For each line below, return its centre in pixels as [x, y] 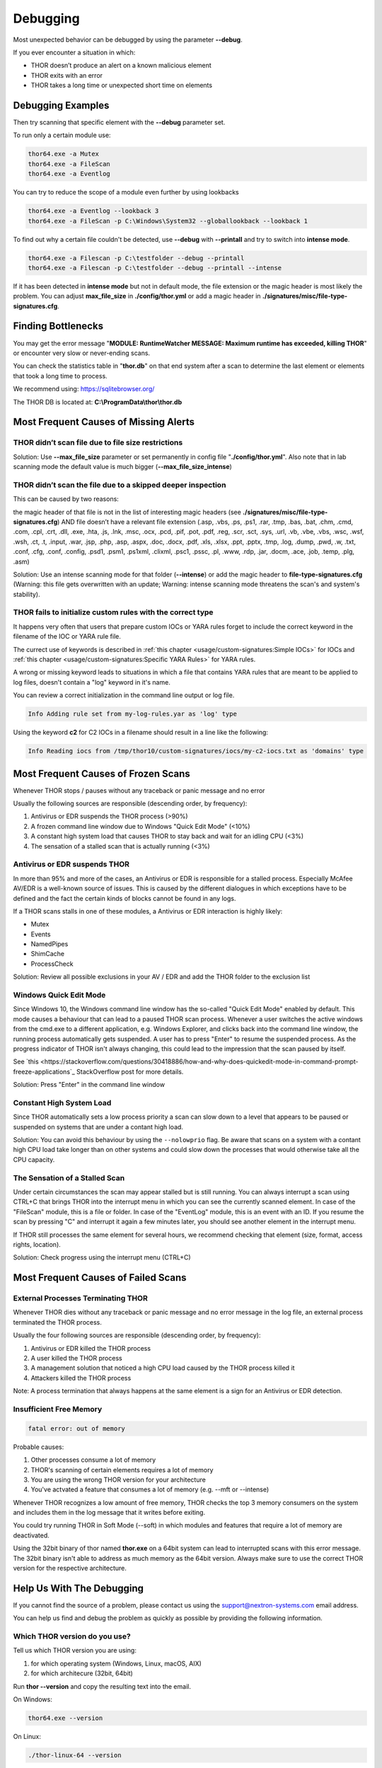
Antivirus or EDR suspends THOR [71, 864]
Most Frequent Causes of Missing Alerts [104, 422]
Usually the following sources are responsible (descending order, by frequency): [130, 803]
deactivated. [31, 1535]
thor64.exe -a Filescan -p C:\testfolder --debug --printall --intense [155, 268]
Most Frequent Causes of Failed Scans [100, 1278]
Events [41, 934]
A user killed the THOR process [77, 1359]
